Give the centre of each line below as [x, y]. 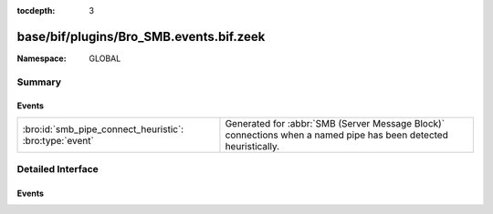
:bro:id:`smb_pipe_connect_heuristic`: [103, 129]
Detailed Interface [58, 169]
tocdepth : [36, 10]
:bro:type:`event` [58, 140]
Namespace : [42, 58]
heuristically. [252, 146]
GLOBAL [105, 58]
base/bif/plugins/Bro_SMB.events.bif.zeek [141, 36]
